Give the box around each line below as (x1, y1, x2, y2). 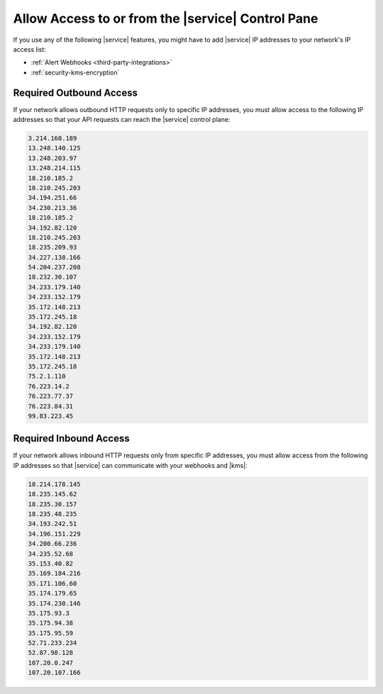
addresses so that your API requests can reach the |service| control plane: (13, 116, 231, 124)
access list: (13, 45, 46, 53)
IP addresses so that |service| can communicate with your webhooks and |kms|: (13, 461, 248, 469)
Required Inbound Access (13, 432, 131, 444)
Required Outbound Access (13, 86, 138, 99)
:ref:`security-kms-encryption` (30, 68, 120, 77)
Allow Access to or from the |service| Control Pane (13, 11, 318, 26)
